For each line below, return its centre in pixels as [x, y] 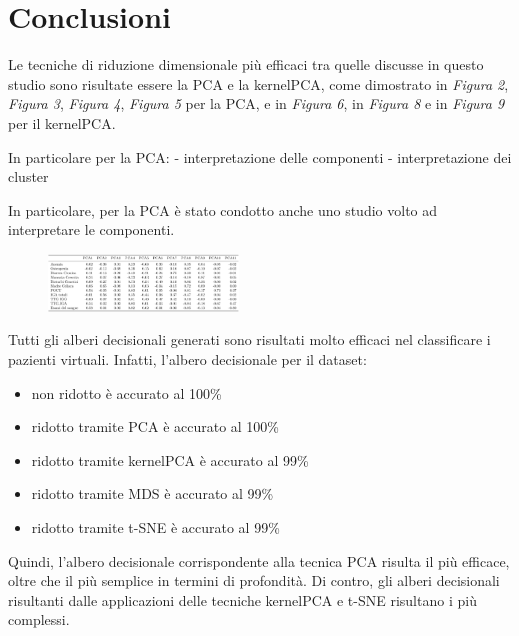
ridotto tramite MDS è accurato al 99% [152, 493]
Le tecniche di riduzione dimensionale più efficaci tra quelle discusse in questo [246, 64]
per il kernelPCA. [62, 122]
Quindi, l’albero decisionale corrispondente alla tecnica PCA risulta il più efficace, [259, 560]
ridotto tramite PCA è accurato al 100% [155, 426]
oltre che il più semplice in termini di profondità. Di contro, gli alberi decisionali [254, 580]
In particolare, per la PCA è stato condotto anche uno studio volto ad [223, 209]
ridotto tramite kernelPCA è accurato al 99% [170, 459]
